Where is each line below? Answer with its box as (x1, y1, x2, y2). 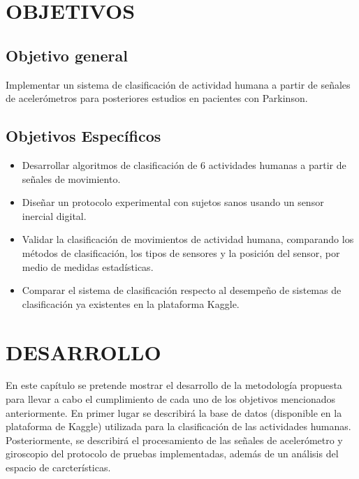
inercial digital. (22, 208, 87, 223)
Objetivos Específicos (6, 125, 161, 147)
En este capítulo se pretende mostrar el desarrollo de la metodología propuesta (6, 378, 342, 392)
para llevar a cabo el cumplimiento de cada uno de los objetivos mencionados (6, 392, 336, 406)
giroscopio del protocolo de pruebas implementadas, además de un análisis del (6, 446, 339, 461)
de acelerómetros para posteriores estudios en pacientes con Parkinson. (6, 91, 308, 105)
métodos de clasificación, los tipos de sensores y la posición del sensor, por (22, 245, 340, 260)
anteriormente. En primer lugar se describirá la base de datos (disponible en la (6, 405, 342, 420)
